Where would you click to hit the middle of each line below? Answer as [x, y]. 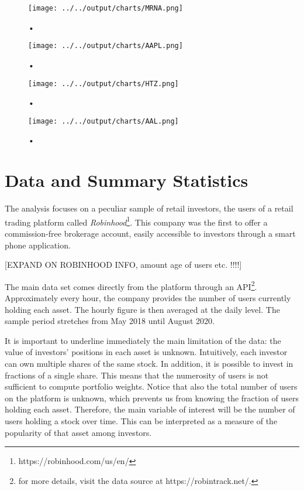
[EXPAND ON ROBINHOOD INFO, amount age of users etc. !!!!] [123, 265]
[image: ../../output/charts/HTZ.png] [103, 83]
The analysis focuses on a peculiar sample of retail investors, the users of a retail [149, 208]
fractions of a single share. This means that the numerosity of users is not [137, 375]
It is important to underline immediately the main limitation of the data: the [143, 340]
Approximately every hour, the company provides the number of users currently [148, 298]
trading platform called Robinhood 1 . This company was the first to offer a [136, 221]
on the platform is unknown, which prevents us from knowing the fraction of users [152, 398]
